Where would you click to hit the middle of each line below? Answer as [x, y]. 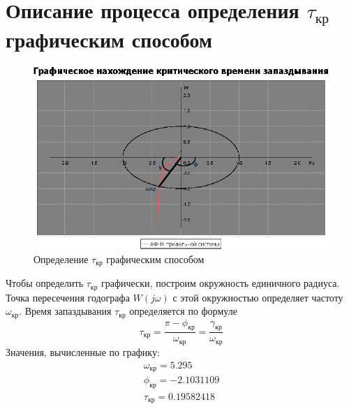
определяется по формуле [183, 311]
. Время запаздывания [65, 311]
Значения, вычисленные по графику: [83, 351]
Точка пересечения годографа [68, 297]
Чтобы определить [45, 283]
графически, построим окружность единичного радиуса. [220, 283]
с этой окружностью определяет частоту [258, 297]
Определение [61, 259]
